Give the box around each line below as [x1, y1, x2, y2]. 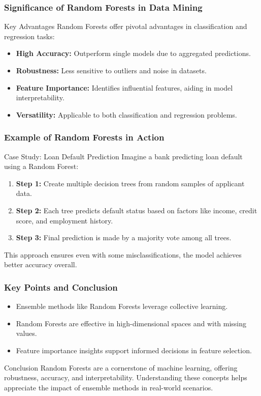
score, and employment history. [16, 215, 113, 225]
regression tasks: [4, 31, 55, 41]
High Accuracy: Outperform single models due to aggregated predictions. [16, 48, 251, 59]
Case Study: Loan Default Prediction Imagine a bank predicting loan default [4, 151, 243, 161]
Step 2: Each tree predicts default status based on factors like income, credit [16, 205, 257, 215]
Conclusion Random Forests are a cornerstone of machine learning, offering [4, 362, 238, 373]
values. [16, 328, 37, 338]
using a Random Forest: [4, 161, 79, 172]
